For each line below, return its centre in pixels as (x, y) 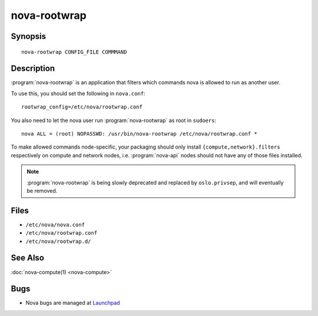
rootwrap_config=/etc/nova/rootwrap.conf (82, 107)
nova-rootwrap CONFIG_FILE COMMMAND (74, 52)
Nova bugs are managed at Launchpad (73, 303)
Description (33, 69)
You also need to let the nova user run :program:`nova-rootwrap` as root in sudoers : (114, 120)
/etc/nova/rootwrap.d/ (58, 241)
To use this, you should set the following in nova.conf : (78, 93)
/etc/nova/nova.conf (55, 225)
